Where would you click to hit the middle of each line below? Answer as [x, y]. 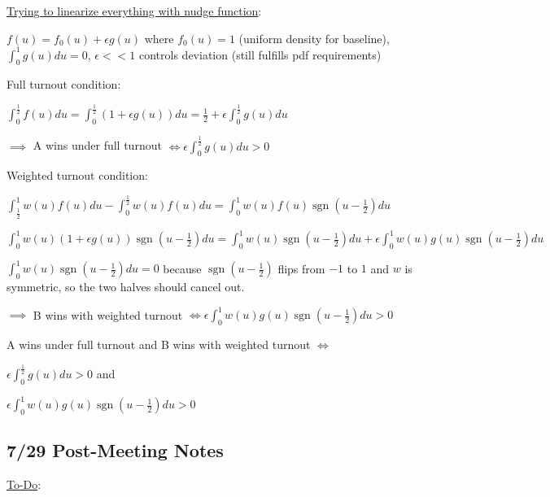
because [182, 268]
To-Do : [24, 484]
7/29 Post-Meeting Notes [115, 450]
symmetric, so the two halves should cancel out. [126, 287]
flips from [301, 268]
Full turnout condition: [64, 84]
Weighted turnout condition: [77, 175]
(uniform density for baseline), [314, 38]
